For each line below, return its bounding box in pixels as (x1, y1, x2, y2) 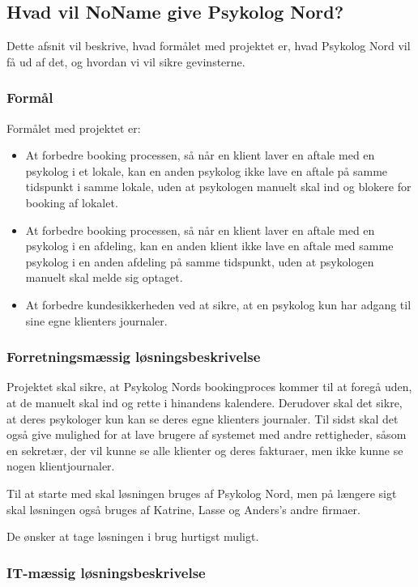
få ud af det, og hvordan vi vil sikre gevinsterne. (6, 53, 245, 70)
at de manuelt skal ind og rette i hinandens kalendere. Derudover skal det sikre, (6, 393, 403, 410)
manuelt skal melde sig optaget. (25, 269, 183, 286)
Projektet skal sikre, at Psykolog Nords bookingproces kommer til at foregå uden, (6, 378, 412, 395)
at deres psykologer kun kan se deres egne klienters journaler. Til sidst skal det (6, 410, 399, 427)
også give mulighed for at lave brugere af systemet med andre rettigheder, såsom (6, 426, 407, 443)
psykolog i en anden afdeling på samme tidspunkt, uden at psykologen (25, 253, 374, 270)
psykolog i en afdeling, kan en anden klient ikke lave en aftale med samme (25, 237, 394, 254)
